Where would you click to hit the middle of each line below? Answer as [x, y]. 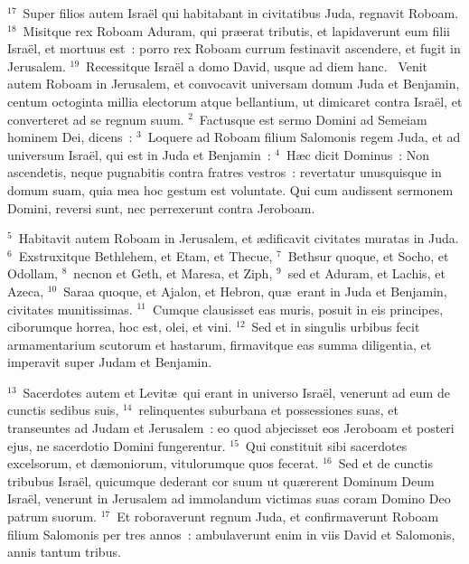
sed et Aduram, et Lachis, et [366, 273]
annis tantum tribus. [64, 552]
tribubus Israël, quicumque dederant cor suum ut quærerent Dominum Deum [221, 480]
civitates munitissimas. [70, 309]
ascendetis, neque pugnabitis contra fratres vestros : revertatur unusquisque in [225, 172]
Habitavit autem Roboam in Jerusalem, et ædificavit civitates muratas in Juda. [239, 238]
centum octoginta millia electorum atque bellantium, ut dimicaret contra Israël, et [235, 101]
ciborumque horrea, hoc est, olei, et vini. [120, 327]
